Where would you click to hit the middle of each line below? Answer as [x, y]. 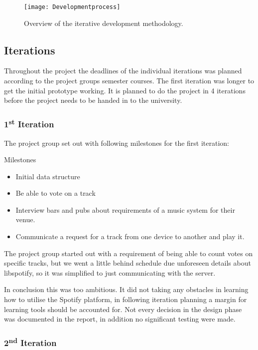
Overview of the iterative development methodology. [104, 23]
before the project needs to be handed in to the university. [93, 100]
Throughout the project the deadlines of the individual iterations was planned [123, 71]
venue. [25, 219]
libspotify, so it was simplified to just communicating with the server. [110, 272]
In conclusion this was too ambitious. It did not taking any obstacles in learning [126, 289]
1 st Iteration [29, 123]
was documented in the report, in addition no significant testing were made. [120, 319]
